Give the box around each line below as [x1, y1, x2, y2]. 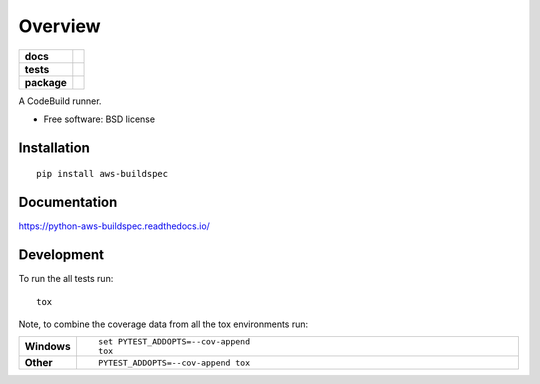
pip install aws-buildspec [36, 168, 169, 180]
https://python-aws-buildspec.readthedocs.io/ [18, 220, 210, 232]
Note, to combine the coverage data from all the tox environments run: [18, 318, 309, 330]
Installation [18, 139, 90, 156]
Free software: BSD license [43, 113, 155, 125]
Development [18, 246, 105, 264]
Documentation [18, 194, 118, 211]
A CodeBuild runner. [18, 95, 102, 107]
